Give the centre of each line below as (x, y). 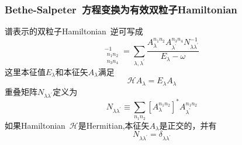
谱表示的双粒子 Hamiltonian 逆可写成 (74, 31)
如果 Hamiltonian (35, 125)
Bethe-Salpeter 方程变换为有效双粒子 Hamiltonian (121, 9)
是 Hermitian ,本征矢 (114, 125)
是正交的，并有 (188, 125)
